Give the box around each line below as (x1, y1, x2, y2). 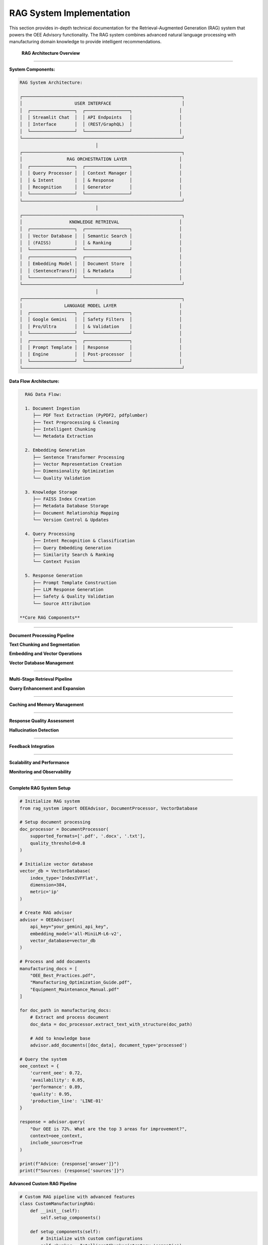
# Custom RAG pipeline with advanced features (19, 1194, 135, 1200)
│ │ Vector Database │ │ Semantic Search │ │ (19, 233, 182, 239)
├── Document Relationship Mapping (32, 510, 119, 515)
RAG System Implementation (9, 7, 131, 18)
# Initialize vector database (19, 861, 93, 867)
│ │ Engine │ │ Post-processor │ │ (19, 352, 182, 357)
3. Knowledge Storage (25, 489, 78, 495)
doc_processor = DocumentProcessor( (19, 826, 109, 832)
